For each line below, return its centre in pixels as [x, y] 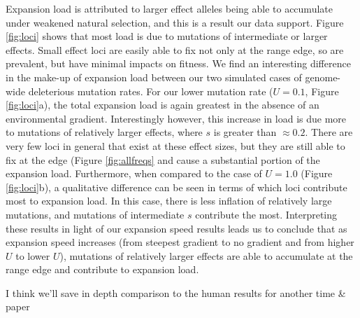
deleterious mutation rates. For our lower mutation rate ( [151, 91]
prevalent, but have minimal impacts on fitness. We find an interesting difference [178, 63]
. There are [329, 132]
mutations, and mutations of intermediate [95, 214]
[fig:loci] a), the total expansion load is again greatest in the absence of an [163, 105]
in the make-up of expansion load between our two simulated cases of [154, 77]
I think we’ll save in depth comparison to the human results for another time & [176, 292]
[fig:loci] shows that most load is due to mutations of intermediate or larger [167, 36]
